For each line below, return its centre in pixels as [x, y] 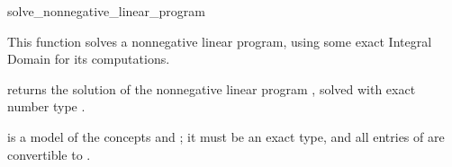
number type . [46, 106]
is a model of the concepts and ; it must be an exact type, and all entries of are [226, 136]
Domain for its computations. [89, 59]
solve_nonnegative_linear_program [106, 11]
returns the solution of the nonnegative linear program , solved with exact [212, 88]
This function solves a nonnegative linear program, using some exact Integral [220, 41]
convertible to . [49, 154]
